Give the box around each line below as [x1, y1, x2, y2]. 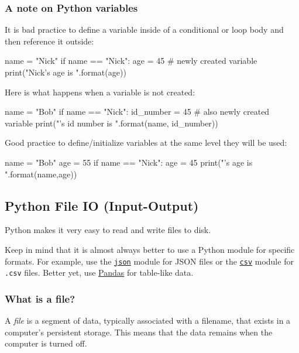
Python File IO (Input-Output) [5, 196, 199, 214]
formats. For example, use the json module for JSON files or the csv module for [5, 255, 294, 267]
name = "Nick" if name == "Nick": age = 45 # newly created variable [5, 54, 257, 67]
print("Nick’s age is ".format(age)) [5, 66, 126, 78]
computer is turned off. [5, 337, 87, 349]
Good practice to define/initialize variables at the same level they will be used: [5, 136, 287, 149]
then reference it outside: [5, 35, 94, 47]
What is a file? [5, 291, 75, 306]
